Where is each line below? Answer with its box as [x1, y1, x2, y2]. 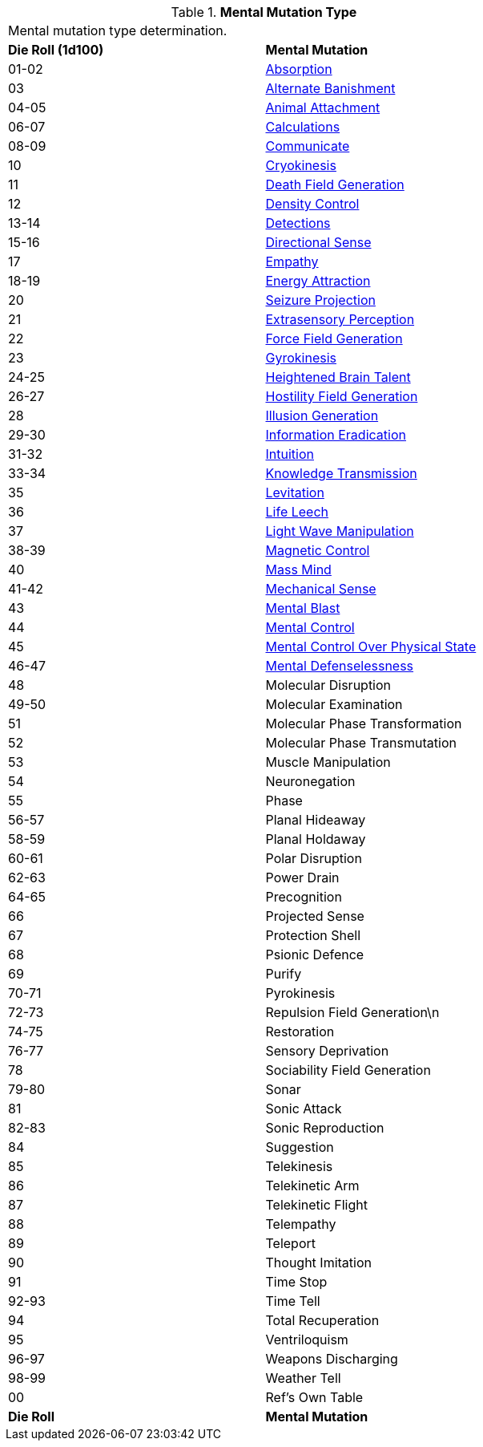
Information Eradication [265, 427, 406, 443]
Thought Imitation [265, 1254, 372, 1271]
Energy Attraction [265, 273, 371, 289]
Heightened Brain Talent [265, 369, 411, 385]
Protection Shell [265, 927, 361, 943]
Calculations [265, 119, 340, 135]
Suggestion [265, 1139, 334, 1155]
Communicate [265, 138, 350, 154]
